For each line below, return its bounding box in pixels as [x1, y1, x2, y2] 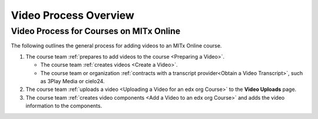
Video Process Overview [11, 9, 135, 22]
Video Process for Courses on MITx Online [11, 26, 181, 36]
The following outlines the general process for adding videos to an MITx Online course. [11, 42, 222, 49]
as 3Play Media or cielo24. [40, 77, 105, 84]
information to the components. [25, 103, 102, 110]
